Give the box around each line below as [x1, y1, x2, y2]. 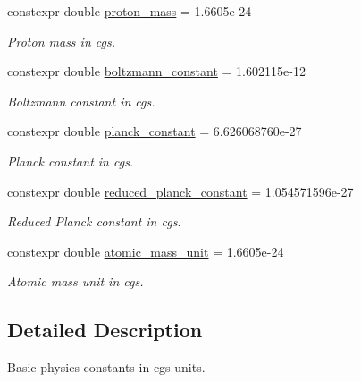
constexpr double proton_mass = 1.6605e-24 [7, 2, 252, 20]
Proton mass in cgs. [7, 31, 115, 50]
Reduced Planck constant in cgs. [7, 212, 181, 231]
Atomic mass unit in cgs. [7, 272, 144, 291]
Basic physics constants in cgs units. [7, 358, 206, 377]
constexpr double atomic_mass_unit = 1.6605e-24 [7, 242, 284, 260]
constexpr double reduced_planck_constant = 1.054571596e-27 [7, 182, 354, 200]
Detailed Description [7, 316, 203, 344]
